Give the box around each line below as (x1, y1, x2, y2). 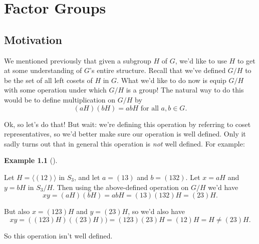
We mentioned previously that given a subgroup (4, 55, 151, 65)
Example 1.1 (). (4, 155, 58, 165)
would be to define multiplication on (4, 94, 116, 104)
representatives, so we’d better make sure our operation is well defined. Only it (4, 128, 246, 139)
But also (4, 206, 30, 216)
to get (237, 55, 255, 65)
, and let (74, 171, 100, 182)
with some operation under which (4, 84, 107, 95)
